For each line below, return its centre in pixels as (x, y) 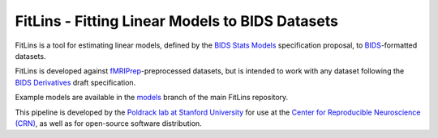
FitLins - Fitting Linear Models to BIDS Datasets (176, 21)
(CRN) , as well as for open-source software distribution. (108, 123)
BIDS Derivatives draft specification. (75, 82)
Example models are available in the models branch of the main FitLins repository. (152, 98)
